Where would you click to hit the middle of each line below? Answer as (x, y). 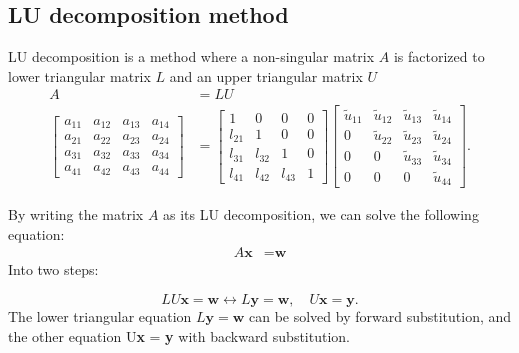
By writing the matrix (76, 214)
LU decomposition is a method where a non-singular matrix (191, 56)
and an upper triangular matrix (266, 75)
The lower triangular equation (100, 316)
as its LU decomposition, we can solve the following (321, 214)
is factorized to (439, 56)
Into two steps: (53, 269)
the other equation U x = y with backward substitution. (179, 335)
